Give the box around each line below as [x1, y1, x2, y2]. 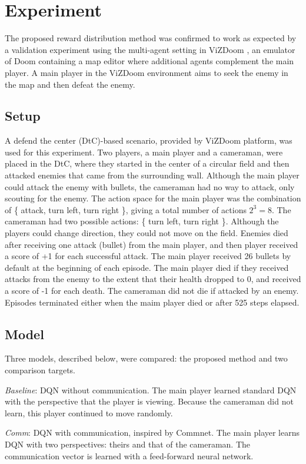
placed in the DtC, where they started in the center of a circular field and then [5, 157, 290, 170]
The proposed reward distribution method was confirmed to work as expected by [5, 32, 297, 44]
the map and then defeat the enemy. [5, 78, 135, 90]
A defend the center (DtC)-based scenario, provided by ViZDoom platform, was [5, 134, 292, 147]
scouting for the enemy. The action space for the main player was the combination [5, 192, 301, 204]
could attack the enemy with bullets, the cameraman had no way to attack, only [5, 180, 295, 193]
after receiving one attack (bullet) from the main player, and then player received [5, 238, 298, 250]
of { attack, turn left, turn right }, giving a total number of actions [5, 203, 247, 216]
